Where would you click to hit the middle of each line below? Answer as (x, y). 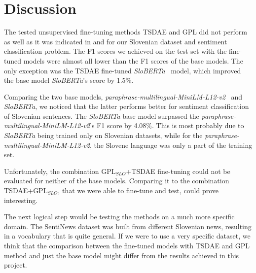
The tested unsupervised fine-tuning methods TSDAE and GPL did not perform (126, 32)
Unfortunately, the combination (52, 171)
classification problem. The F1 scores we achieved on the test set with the (115, 51)
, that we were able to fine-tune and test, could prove (138, 190)
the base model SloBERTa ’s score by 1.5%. (69, 80)
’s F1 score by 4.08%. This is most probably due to (167, 125)
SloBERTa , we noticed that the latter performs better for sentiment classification (127, 106)
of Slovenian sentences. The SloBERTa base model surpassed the (102, 116)
